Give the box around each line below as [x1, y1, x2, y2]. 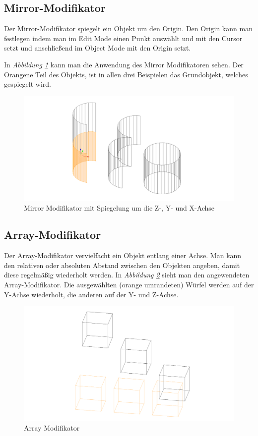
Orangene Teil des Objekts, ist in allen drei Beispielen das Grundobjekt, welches [4, 69, 248, 79]
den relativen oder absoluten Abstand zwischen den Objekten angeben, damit [4, 260, 240, 270]
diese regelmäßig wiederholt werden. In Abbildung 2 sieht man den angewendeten [4, 270, 250, 280]
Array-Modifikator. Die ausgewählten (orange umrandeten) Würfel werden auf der [4, 279, 254, 289]
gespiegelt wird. [4, 79, 52, 89]
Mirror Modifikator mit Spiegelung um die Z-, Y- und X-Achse [24, 203, 215, 213]
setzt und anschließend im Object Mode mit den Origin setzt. [4, 43, 191, 53]
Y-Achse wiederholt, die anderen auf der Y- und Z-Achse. [4, 289, 179, 299]
